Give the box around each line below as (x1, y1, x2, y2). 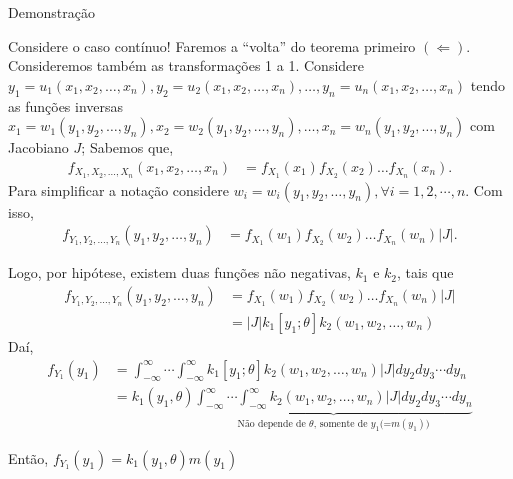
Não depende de (237, 419, 306, 429)
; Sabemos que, (81, 137, 174, 158)
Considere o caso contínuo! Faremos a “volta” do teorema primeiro (8, 35, 416, 56)
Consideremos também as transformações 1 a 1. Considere (8, 55, 365, 76)
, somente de (313, 419, 368, 429)
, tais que (397, 262, 454, 283)
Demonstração (8, 2, 96, 22)
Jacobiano (8, 137, 69, 158)
